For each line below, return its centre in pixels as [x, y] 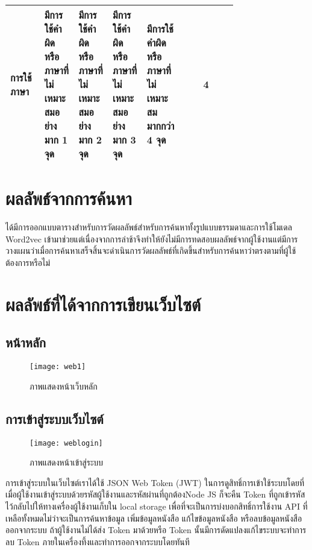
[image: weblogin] [66, 443]
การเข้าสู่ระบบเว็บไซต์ [55, 418]
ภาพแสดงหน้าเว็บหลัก [64, 386]
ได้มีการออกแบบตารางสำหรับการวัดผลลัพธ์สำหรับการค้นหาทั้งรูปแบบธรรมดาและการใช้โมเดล [149, 227]
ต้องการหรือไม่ [28, 262]
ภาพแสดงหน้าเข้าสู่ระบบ [67, 462]
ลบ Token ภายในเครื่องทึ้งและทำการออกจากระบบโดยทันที [98, 541]
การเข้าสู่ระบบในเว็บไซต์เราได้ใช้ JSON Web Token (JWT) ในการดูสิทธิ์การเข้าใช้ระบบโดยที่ [155, 482]
